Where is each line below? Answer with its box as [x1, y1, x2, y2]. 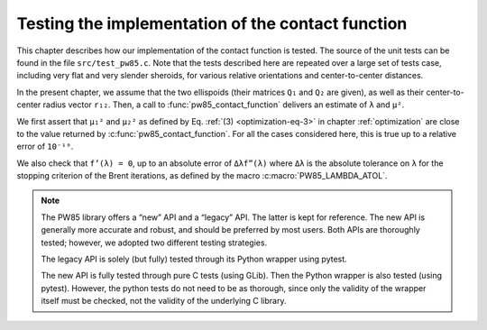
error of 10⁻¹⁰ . [16, 141, 74, 152]
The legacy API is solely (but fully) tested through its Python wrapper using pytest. [41, 253, 347, 265]
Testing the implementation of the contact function [16, 14, 408, 33]
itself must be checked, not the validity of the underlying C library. [41, 296, 287, 307]
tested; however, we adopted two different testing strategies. [41, 237, 268, 248]
